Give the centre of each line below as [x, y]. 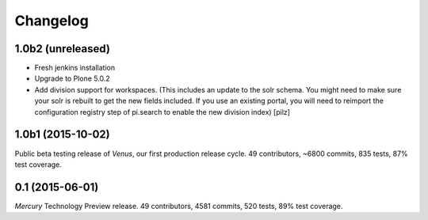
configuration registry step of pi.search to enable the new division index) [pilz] [162, 112]
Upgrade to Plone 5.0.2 [72, 78]
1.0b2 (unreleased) [63, 49]
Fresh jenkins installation [75, 68]
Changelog [52, 21]
